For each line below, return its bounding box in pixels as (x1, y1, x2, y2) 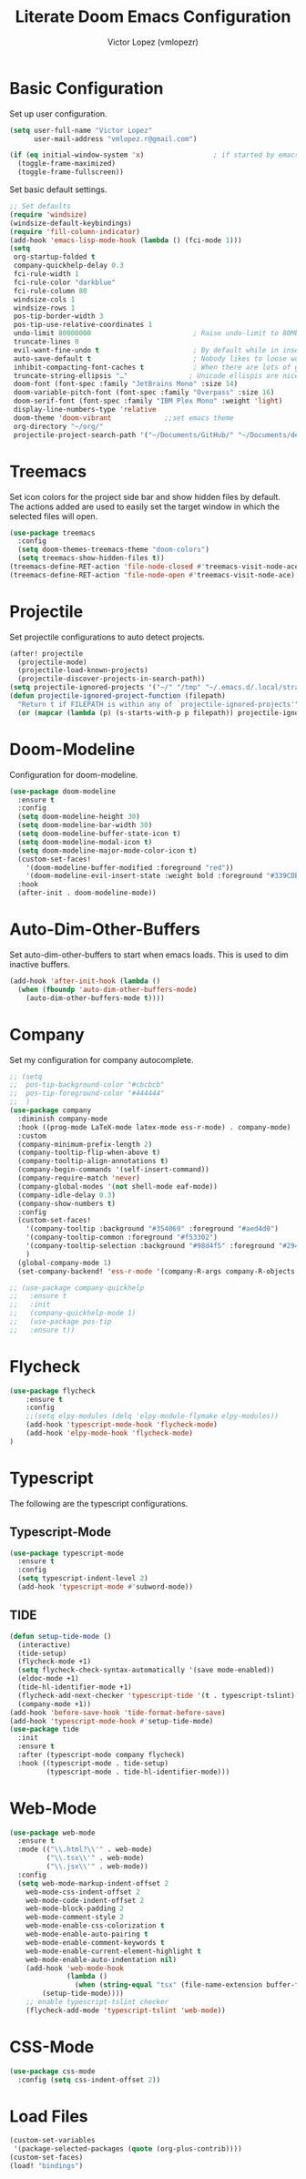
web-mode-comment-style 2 (25, 1913, 125, 1922)
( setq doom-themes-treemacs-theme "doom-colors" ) (17, 545, 209, 555)
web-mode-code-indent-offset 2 (25, 1896, 145, 1905)
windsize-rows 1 (13, 303, 76, 312)
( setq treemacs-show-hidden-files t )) (17, 554, 166, 563)
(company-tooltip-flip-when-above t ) (17, 1148, 161, 1158)
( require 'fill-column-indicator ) (9, 227, 141, 236)
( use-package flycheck (9, 1386, 96, 1396)
